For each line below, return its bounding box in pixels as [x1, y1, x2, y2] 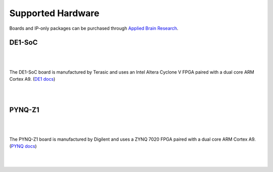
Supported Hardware [9, 8, 100, 19]
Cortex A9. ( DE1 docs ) [9, 76, 56, 82]
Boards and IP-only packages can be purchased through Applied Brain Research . [9, 25, 179, 31]
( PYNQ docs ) [9, 143, 37, 149]
